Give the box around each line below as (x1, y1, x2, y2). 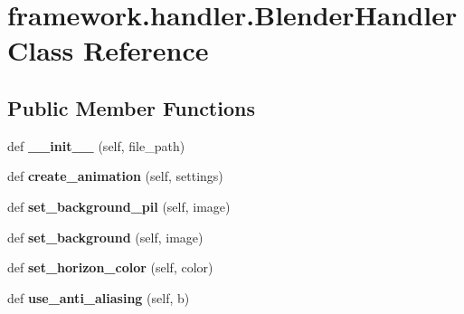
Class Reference (7, 32, 209, 69)
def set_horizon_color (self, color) (7, 258, 213, 277)
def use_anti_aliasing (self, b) (7, 288, 190, 307)
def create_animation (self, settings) (7, 167, 223, 186)
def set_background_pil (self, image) (7, 196, 231, 215)
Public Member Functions (7, 93, 255, 121)
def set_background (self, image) (7, 227, 204, 246)
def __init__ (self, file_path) (7, 136, 185, 155)
